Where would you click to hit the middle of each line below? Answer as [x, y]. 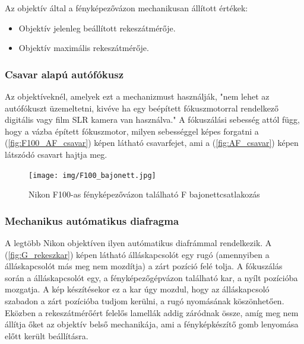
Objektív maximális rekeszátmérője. [84, 48]
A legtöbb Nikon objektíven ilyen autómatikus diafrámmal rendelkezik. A [138, 243]
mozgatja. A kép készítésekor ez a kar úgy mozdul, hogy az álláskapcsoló [137, 289]
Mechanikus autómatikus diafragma [92, 220]
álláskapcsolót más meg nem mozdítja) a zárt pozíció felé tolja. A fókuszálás [144, 266]
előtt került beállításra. [47, 335]
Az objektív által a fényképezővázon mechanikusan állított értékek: [126, 8]
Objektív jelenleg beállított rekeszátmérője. [97, 28]
